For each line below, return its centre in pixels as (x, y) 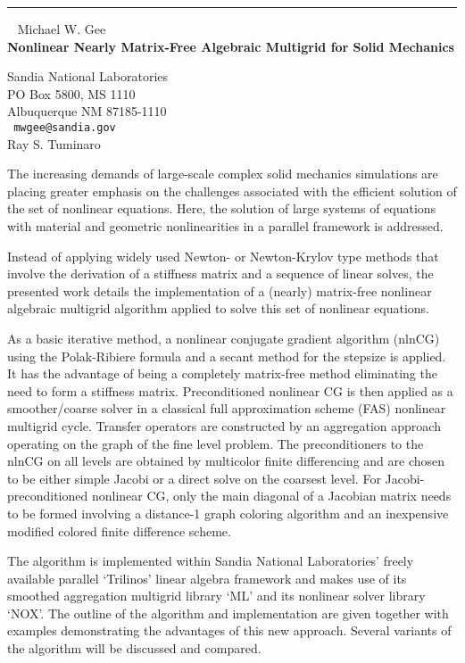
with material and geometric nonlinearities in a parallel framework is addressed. (225, 226)
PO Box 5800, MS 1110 (71, 93)
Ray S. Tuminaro (54, 143)
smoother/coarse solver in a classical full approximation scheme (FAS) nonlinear (227, 408)
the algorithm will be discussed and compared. (134, 648)
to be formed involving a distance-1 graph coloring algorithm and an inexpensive (228, 513)
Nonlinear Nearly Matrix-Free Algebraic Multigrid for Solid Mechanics (231, 46)
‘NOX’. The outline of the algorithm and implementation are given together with (228, 613)
